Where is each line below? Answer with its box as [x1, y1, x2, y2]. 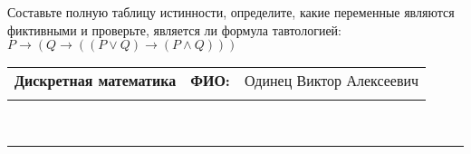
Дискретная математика [14, 70, 177, 91]
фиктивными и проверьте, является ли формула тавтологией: [7, 20, 341, 39]
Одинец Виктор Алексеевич [244, 70, 419, 91]
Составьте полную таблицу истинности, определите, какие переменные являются [7, 3, 455, 21]
